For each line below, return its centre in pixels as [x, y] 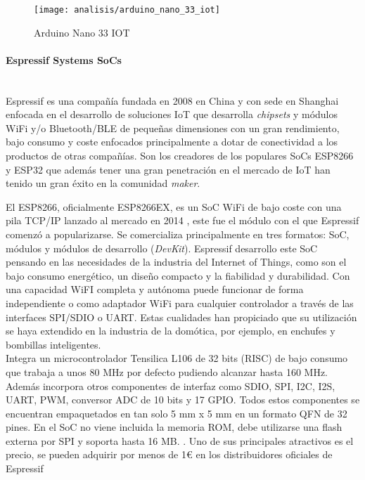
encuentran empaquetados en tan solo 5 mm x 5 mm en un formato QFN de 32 [177, 413]
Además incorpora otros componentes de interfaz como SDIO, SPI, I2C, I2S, [171, 385]
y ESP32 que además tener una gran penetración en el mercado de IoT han [168, 169]
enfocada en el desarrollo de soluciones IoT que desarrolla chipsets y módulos [172, 114]
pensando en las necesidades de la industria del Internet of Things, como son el [176, 262]
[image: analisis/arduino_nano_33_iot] [127, 10]
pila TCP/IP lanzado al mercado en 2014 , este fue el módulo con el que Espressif [182, 220]
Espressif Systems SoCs [64, 59]
